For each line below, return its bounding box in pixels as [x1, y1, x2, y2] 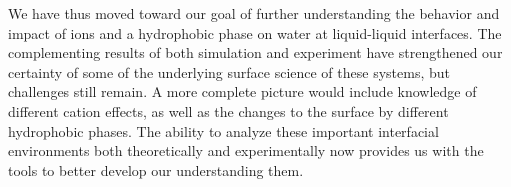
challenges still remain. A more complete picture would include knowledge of [8, 81, 477, 102]
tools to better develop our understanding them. [8, 159, 304, 180]
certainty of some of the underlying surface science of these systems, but [8, 61, 450, 82]
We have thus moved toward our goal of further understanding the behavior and [8, 3, 500, 23]
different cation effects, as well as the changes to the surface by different [8, 100, 449, 121]
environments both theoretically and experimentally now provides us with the [8, 140, 484, 161]
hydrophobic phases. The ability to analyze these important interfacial [8, 120, 439, 141]
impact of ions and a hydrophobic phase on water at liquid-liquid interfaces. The [8, 22, 502, 43]
